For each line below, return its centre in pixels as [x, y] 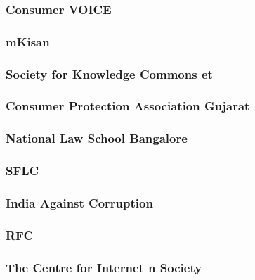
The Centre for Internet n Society [104, 267]
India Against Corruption [79, 202]
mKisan [28, 41]
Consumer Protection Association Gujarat [128, 106]
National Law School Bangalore [97, 138]
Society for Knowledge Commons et [109, 74]
